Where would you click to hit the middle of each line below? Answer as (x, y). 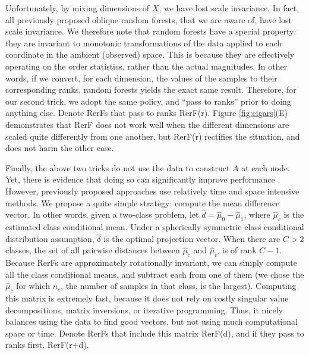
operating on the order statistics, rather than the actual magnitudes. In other (146, 66)
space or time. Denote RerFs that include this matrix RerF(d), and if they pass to (155, 333)
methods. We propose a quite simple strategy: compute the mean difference (143, 202)
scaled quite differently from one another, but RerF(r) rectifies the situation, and (153, 136)
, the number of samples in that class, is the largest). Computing (179, 286)
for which (33, 286)
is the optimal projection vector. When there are (192, 238)
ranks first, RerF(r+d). (47, 345)
